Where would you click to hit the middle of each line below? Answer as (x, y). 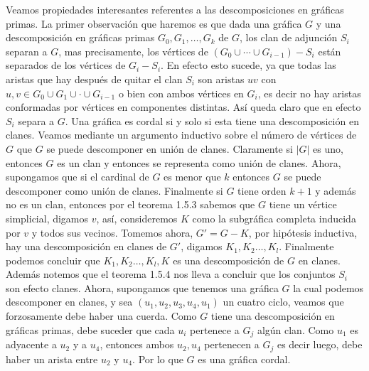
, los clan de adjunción (288, 37)
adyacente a (31, 344)
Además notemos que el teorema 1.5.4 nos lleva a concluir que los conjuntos (171, 274)
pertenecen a (232, 344)
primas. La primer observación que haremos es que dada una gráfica (154, 23)
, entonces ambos (137, 344)
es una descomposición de (229, 260)
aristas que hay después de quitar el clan (94, 79)
